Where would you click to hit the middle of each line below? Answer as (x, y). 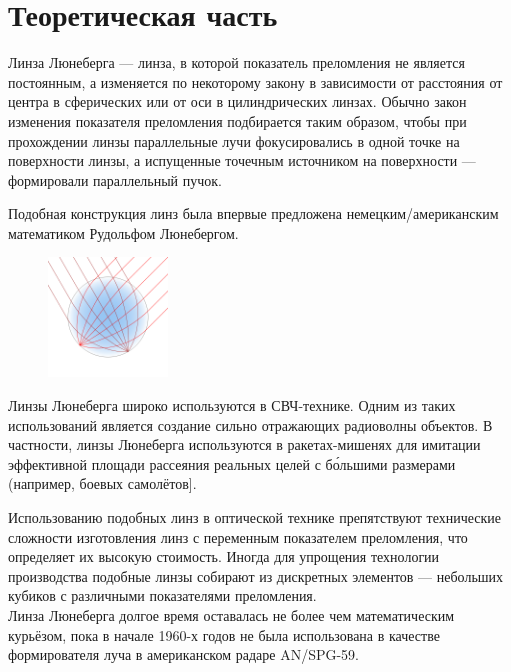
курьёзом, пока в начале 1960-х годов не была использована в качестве (224, 634)
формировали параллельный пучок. (115, 179)
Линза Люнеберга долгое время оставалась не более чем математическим (231, 615)
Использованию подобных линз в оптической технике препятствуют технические (255, 517)
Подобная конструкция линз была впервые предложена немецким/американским (253, 213)
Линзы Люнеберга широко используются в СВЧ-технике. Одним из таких (232, 405)
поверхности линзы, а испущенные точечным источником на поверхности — (242, 160)
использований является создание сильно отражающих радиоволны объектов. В (250, 424)
